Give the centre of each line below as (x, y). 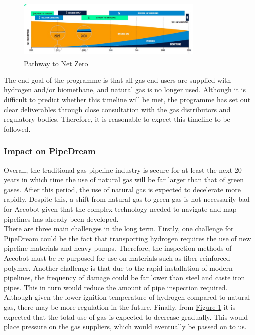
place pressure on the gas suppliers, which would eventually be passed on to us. (125, 327)
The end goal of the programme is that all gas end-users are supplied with (118, 80)
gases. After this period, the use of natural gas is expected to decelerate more (122, 189)
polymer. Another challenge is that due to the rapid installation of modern (118, 268)
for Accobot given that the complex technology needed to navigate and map (120, 209)
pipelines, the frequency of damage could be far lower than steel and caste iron (125, 278)
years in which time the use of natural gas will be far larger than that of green (124, 180)
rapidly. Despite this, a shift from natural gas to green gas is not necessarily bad (127, 199)
